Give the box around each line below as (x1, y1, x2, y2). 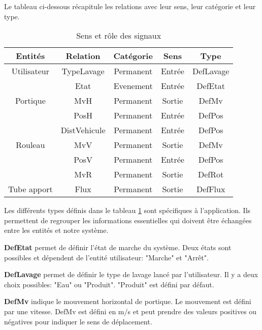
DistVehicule (60, 124, 106, 136)
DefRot (198, 168, 224, 181)
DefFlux (196, 183, 225, 195)
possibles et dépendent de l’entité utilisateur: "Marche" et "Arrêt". (4, 252, 209, 262)
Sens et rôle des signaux (76, 29, 161, 42)
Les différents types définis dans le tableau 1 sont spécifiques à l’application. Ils (4, 205, 251, 216)
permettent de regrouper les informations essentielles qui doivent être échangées (4, 215, 252, 225)
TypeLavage (61, 65, 105, 77)
